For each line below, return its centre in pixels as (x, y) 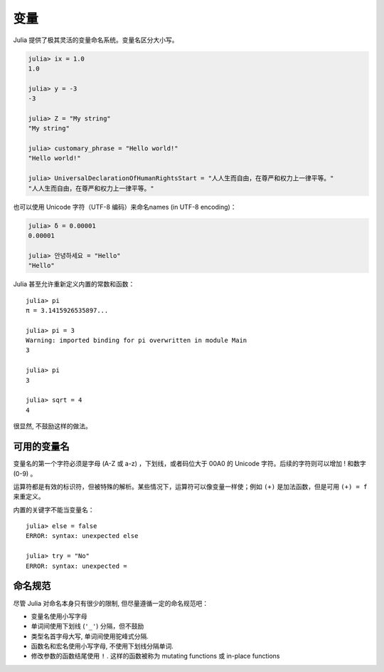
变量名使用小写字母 (59, 616)
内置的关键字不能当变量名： (54, 510)
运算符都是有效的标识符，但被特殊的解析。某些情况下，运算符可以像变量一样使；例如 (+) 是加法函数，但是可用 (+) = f (190, 486)
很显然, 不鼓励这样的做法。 (52, 426)
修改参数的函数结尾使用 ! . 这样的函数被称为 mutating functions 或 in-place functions (155, 656)
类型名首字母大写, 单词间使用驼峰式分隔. (90, 636)
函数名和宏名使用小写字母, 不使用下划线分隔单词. (102, 646)
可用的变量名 (41, 446)
